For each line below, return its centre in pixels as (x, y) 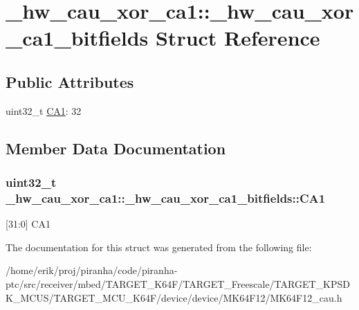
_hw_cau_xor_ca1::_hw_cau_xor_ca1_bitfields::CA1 (166, 198)
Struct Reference (238, 38)
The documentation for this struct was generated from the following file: (159, 247)
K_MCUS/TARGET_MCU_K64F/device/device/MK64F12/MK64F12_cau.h (174, 297)
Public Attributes (70, 81)
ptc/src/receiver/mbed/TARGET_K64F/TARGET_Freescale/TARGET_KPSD (178, 284)
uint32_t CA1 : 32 (44, 110)
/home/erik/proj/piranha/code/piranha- (92, 270)
